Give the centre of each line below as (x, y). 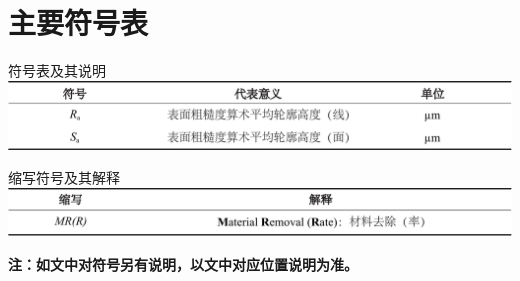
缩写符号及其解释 (64, 177)
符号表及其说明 (57, 70)
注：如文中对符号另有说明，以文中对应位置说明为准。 (183, 263)
